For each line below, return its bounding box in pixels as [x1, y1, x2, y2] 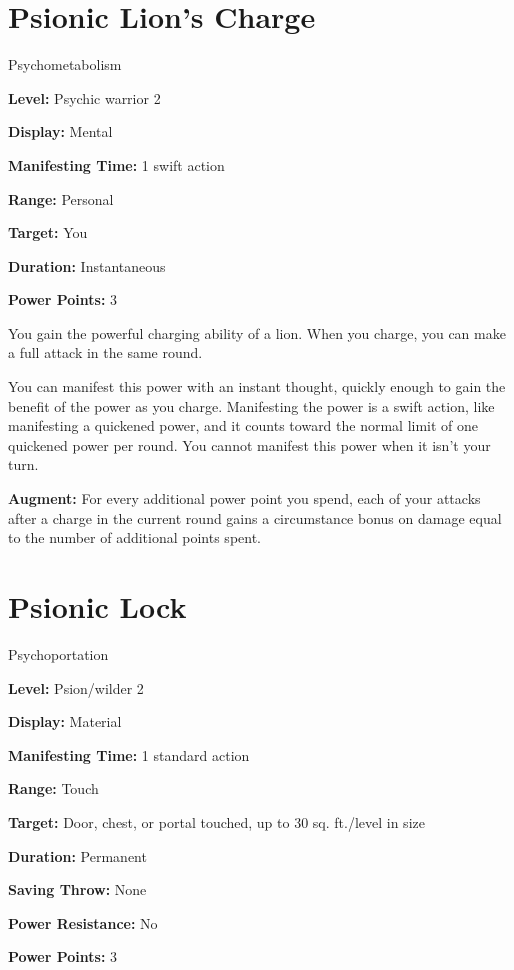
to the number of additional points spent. [8, 527, 262, 548]
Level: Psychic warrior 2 [8, 87, 161, 108]
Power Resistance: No [8, 912, 158, 933]
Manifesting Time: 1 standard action [8, 744, 250, 765]
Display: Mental [8, 121, 113, 142]
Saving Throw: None [8, 879, 147, 900]
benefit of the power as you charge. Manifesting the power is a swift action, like [8, 395, 495, 416]
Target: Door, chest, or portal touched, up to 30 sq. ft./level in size [8, 811, 425, 832]
